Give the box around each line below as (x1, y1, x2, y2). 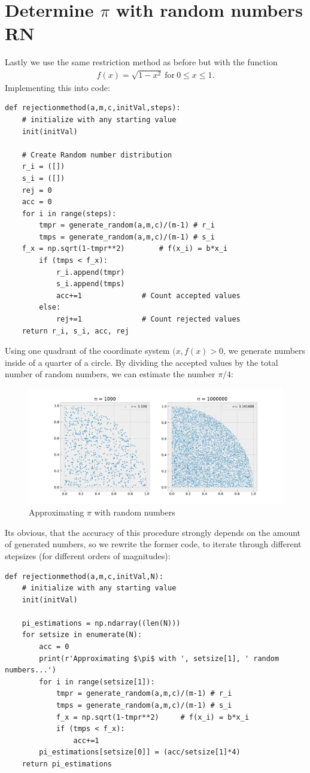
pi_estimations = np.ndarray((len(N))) (22, 619, 181, 628)
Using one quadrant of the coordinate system (5, 344, 170, 357)
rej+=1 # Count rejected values (56, 315, 241, 324)
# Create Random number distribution (22, 150, 172, 159)
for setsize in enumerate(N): (22, 630, 142, 639)
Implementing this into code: (5, 81, 110, 93)
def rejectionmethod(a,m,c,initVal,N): (5, 572, 163, 581)
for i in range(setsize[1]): (39, 677, 155, 686)
